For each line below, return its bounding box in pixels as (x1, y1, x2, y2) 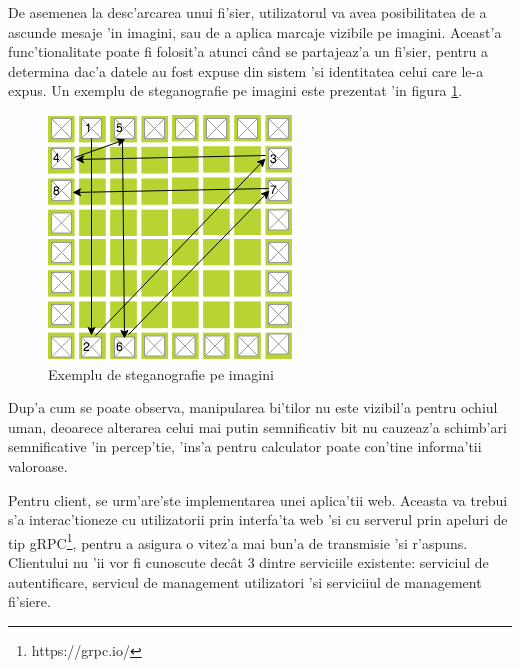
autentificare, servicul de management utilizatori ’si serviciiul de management (8, 571, 482, 592)
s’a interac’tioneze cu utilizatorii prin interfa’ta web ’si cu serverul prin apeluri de (8, 509, 508, 530)
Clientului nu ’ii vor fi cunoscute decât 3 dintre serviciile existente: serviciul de (8, 551, 489, 572)
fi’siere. (8, 591, 51, 612)
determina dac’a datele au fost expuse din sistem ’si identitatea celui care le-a (8, 60, 484, 81)
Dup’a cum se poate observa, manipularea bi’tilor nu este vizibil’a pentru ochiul (8, 397, 498, 418)
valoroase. (8, 455, 68, 476)
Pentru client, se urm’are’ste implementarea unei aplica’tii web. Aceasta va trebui (8, 489, 508, 510)
